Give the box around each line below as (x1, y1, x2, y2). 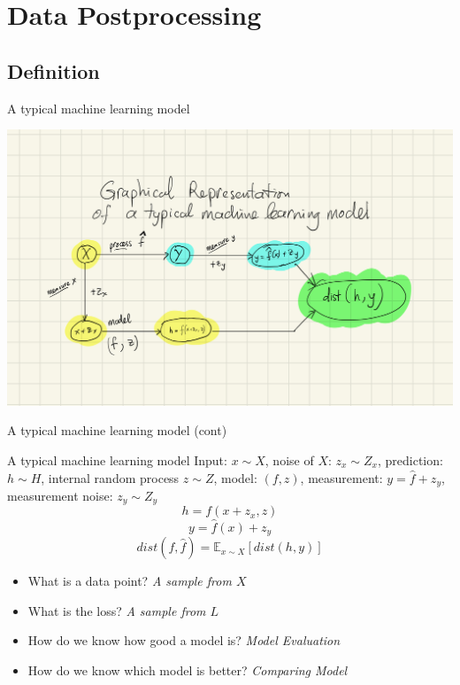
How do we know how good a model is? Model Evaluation (27, 631, 341, 650)
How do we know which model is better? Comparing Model (27, 660, 348, 679)
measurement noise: (7, 486, 113, 504)
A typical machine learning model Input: (7, 450, 227, 469)
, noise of (264, 450, 314, 469)
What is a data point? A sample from (27, 572, 232, 590)
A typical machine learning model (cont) (7, 421, 227, 440)
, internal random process (41, 468, 180, 487)
